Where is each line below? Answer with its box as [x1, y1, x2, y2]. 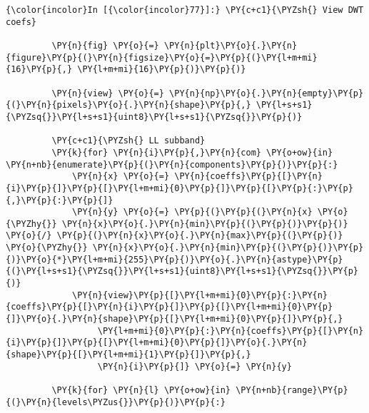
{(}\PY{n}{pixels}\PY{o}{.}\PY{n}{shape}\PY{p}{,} [6, 100, 251, 111]
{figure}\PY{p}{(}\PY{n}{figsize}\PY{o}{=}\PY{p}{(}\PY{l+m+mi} [6, 52, 318, 63]
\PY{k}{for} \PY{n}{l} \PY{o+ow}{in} [51, 385, 231, 395]
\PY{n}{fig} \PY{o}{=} [51, 40, 159, 51]
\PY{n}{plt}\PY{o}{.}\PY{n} [163, 40, 298, 51]
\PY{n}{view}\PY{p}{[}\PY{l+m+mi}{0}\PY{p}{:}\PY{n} [72, 290, 328, 300]
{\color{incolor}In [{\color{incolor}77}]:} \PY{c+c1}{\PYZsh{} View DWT [6, 5, 364, 15]
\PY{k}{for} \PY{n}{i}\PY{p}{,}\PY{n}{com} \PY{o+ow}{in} [51, 147, 333, 158]
